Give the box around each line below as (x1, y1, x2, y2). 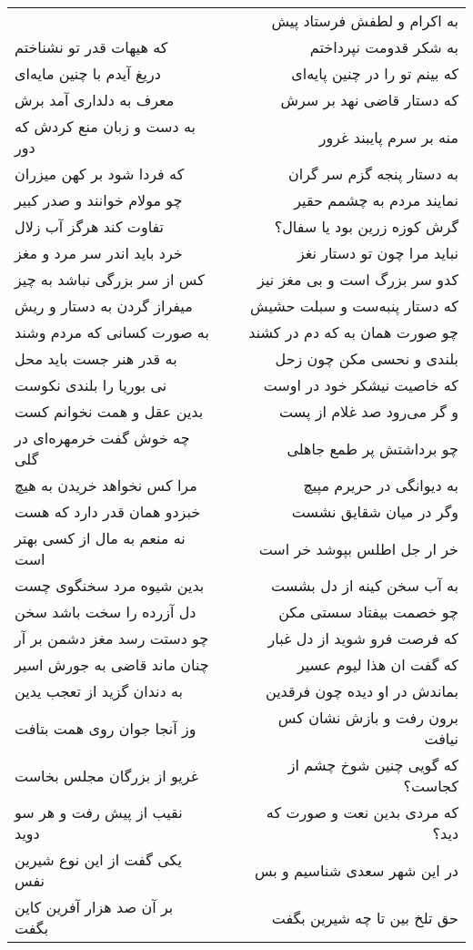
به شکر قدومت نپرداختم (309, 36, 458, 57)
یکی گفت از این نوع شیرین (15, 849, 182, 870)
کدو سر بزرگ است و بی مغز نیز (257, 269, 458, 290)
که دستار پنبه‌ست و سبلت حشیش (250, 295, 458, 316)
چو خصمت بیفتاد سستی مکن (278, 601, 458, 622)
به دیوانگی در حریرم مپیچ (303, 475, 458, 495)
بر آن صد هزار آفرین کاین (15, 896, 174, 917)
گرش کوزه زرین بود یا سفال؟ (274, 216, 458, 237)
